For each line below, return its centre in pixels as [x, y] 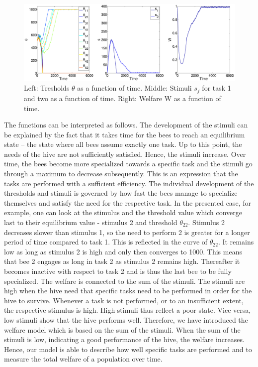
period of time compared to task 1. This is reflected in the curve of [106, 242]
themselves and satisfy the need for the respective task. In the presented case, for [128, 202]
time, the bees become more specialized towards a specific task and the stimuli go [128, 164]
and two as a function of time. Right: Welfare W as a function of [123, 98]
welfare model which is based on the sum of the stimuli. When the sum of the [122, 329]
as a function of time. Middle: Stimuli [134, 88]
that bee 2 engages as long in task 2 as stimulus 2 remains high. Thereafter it [122, 261]
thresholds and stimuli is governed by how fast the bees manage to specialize [121, 193]
